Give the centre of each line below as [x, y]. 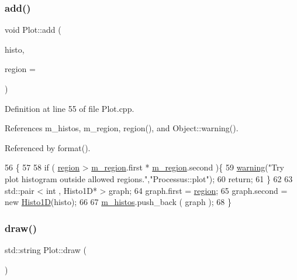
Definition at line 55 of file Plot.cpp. [70, 108]
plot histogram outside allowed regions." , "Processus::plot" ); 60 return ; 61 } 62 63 [149, 178]
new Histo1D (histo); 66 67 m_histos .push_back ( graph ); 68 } [118, 202]
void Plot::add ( [33, 30]
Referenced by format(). [48, 147]
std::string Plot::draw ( [46, 249]
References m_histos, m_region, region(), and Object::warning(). [122, 128]
